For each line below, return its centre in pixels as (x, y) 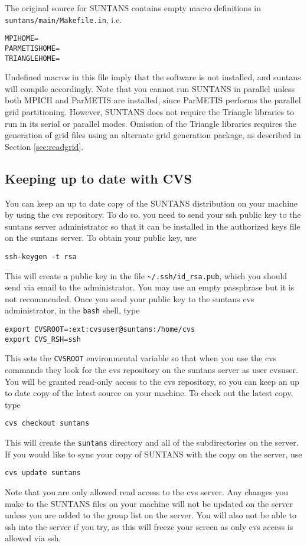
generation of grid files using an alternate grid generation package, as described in (153, 135)
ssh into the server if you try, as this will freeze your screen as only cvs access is (149, 526)
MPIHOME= (22, 39)
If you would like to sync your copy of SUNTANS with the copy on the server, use (153, 454)
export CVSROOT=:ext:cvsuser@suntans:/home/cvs (100, 330)
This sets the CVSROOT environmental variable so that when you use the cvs (141, 358)
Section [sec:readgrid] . (44, 146)
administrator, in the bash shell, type (72, 310)
